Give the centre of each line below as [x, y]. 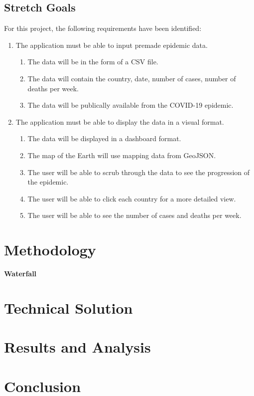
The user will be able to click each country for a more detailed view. [132, 198]
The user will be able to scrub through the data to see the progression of [139, 172]
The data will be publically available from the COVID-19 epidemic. [130, 105]
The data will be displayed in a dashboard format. [104, 138]
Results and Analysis [77, 347]
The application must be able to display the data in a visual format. [120, 121]
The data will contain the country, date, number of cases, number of [132, 78]
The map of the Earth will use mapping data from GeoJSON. [122, 155]
